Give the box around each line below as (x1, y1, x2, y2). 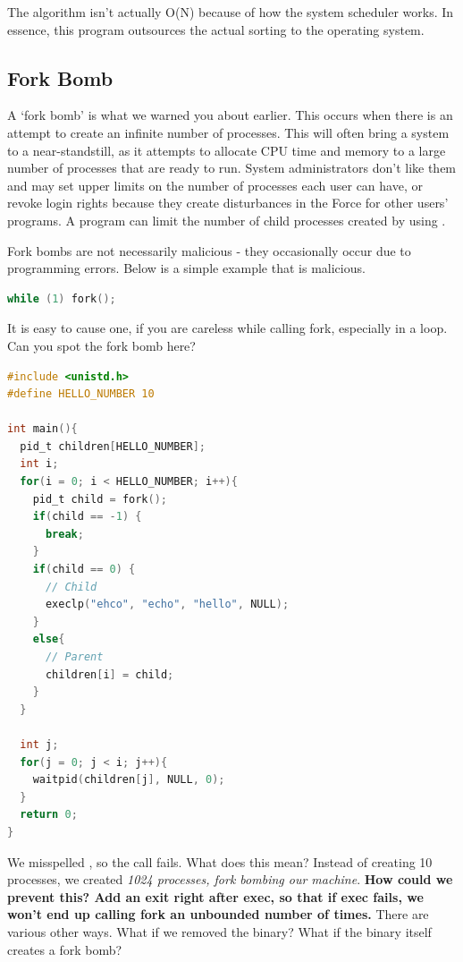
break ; (45, 527, 84, 541)
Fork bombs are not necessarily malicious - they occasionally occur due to (7, 241, 411, 260)
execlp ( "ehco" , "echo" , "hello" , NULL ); (45, 598, 290, 611)
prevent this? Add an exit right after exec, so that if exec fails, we (7, 887, 424, 906)
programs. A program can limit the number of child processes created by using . (7, 210, 446, 229)
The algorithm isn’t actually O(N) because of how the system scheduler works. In (7, 3, 454, 21)
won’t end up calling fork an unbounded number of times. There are (7, 905, 429, 924)
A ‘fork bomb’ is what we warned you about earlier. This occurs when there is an (7, 106, 453, 124)
